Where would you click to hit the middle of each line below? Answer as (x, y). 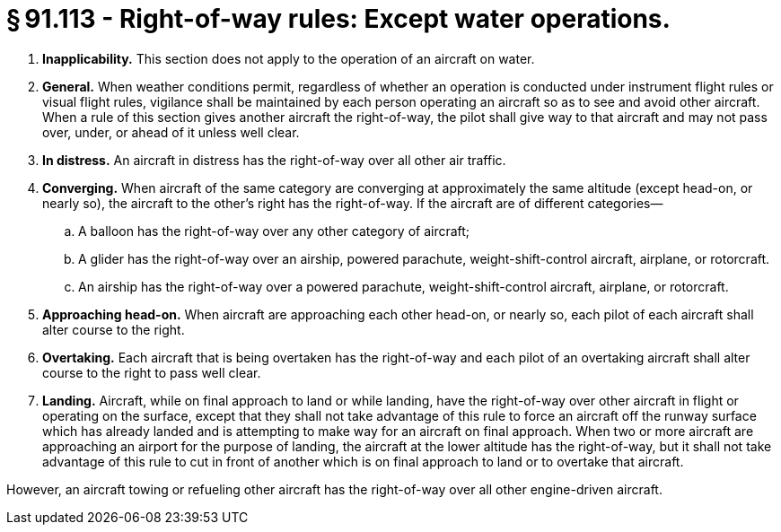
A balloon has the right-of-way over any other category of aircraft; (274, 231)
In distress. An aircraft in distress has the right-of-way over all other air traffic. (274, 160)
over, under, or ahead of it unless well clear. (171, 132)
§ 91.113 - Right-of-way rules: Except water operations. (338, 19)
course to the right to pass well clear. (152, 372)
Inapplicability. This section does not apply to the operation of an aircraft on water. (289, 58)
